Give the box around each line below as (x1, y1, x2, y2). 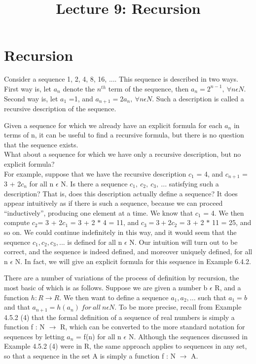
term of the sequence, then (108, 83, 189, 93)
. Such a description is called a (152, 93, 244, 103)
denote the (63, 83, 95, 93)
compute (4, 217, 30, 227)
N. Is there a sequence (61, 178, 128, 188)
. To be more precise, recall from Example (114, 302, 242, 312)
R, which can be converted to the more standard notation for (60, 321, 245, 332)
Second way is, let (4, 93, 58, 103)
